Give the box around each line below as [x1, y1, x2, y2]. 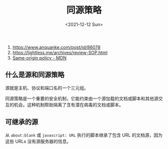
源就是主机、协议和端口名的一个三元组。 [5, 84, 88, 90]
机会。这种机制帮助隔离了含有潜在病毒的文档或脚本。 [13, 101, 123, 107]
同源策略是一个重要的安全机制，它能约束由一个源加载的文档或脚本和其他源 [5, 95, 158, 101]
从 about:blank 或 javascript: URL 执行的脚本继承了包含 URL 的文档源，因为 [5, 132, 163, 138]
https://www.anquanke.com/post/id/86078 [12, 44, 101, 50]
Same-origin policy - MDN [12, 54, 66, 60]
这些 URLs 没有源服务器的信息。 [5, 138, 71, 144]
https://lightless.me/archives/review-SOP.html [12, 49, 107, 55]
